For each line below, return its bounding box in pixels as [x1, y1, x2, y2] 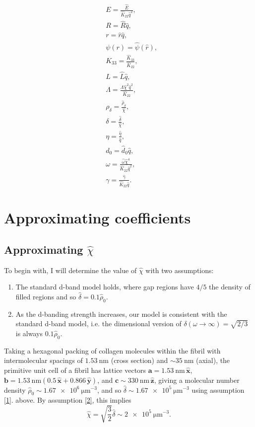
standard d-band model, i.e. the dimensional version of [15, 318, 182, 329]
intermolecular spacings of [4, 355, 83, 365]
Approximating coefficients [4, 208, 191, 228]
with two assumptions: [145, 265, 214, 275]
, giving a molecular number [154, 374, 240, 385]
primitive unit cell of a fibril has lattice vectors [4, 364, 146, 375]
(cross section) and [111, 355, 168, 365]
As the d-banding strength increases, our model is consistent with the [15, 308, 227, 319]
